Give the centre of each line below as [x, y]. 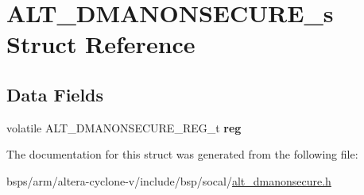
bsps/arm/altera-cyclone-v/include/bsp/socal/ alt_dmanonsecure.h [169, 180]
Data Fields [55, 94]
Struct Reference [101, 44]
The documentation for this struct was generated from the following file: [182, 154]
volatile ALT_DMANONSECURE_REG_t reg [124, 127]
